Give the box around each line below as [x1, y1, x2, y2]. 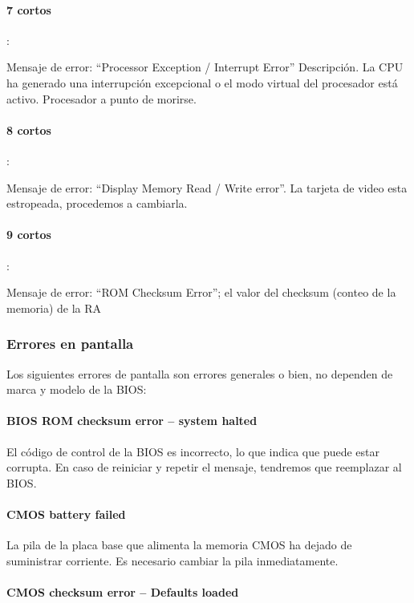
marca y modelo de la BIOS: [6, 381, 147, 398]
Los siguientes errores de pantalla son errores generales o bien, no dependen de [6, 365, 393, 382]
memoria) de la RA [6, 299, 102, 316]
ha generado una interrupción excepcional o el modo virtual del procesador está [6, 74, 398, 91]
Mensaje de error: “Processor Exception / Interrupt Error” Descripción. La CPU [6, 59, 404, 75]
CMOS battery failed [6, 505, 126, 522]
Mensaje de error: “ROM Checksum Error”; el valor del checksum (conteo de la [6, 284, 396, 301]
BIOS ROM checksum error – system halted [6, 412, 258, 429]
